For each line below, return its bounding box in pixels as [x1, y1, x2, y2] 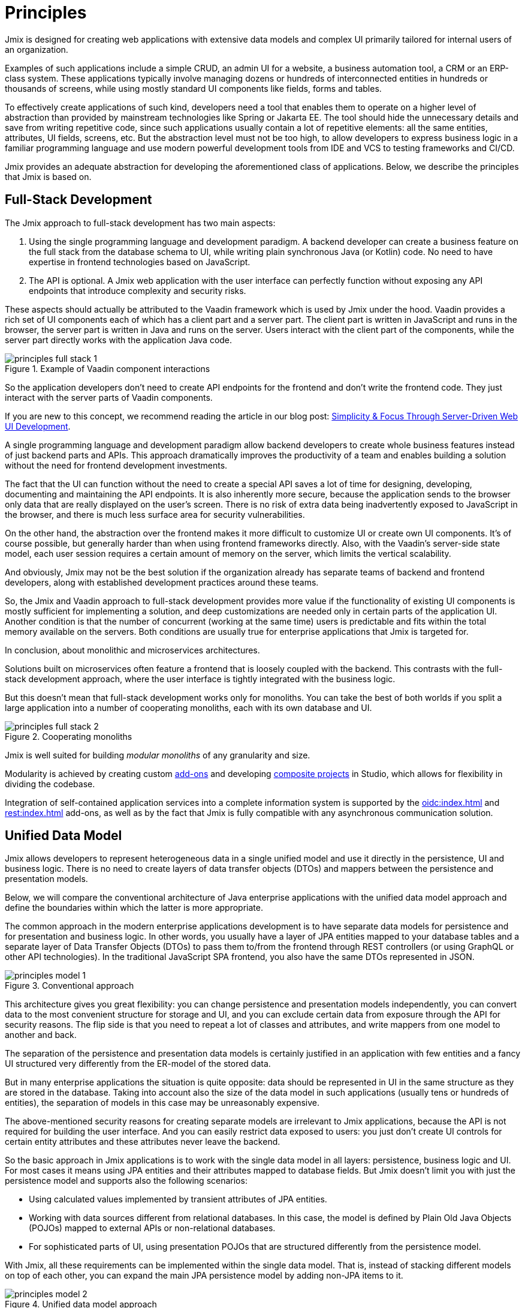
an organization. [5, 44, 68, 55]
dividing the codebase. [5, 778, 95, 789]
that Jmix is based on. [5, 171, 92, 182]
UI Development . [5, 421, 71, 431]
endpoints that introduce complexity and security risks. [29, 285, 246, 296]
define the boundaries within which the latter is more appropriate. [5, 902, 263, 913]
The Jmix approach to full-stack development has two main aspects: [5, 217, 276, 228]
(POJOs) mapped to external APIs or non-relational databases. [29, 1223, 276, 1234]
